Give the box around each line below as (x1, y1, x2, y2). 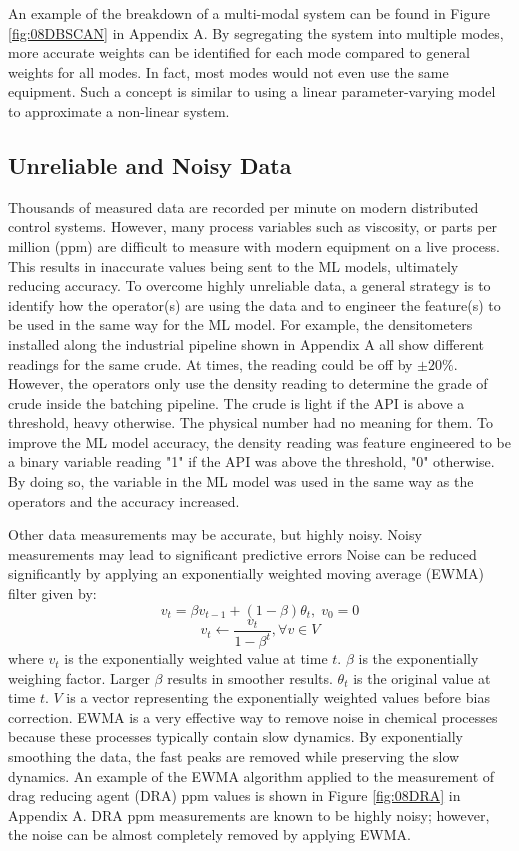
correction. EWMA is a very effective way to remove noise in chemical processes (8, 706, 498, 727)
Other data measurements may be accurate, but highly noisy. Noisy (8, 524, 422, 545)
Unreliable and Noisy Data (8, 149, 292, 180)
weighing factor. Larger (8, 667, 150, 688)
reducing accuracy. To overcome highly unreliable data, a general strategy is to (8, 275, 491, 296)
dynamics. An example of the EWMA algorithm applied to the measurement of (8, 765, 495, 786)
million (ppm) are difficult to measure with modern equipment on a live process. (8, 235, 500, 256)
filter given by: (8, 583, 97, 604)
